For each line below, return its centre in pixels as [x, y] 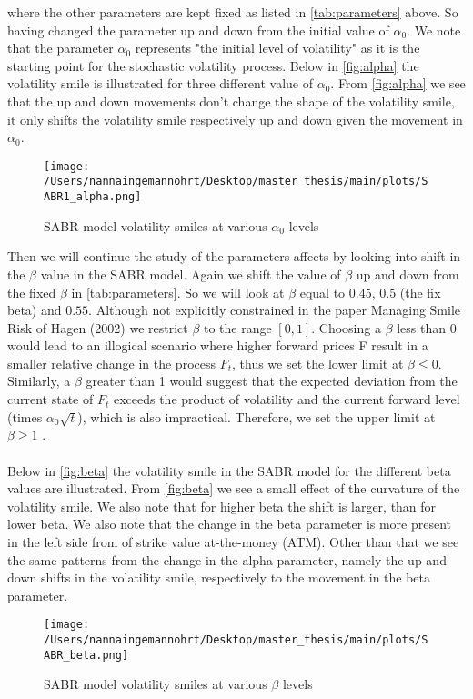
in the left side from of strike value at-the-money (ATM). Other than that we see [233, 541]
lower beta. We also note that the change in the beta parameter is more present [230, 524]
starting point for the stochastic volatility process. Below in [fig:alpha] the [213, 65]
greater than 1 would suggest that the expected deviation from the [272, 381]
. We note [434, 30]
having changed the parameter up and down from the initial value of [198, 30]
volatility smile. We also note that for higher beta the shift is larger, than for [222, 506]
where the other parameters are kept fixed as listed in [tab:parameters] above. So [233, 12]
